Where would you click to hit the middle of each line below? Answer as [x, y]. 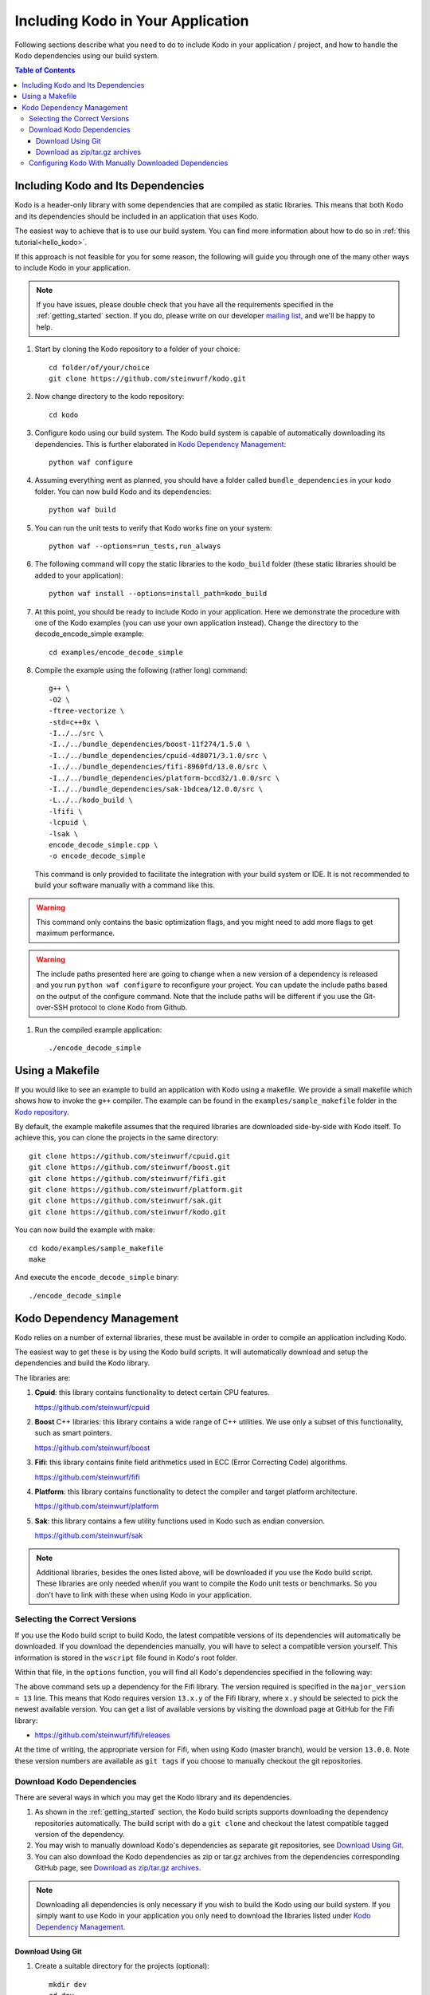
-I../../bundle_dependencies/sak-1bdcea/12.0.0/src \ [156, 789]
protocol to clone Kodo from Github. [129, 1007]
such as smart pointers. [73, 1433]
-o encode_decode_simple [97, 856]
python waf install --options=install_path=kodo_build [158, 594]
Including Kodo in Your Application [132, 21]
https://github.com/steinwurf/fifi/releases [102, 1735]
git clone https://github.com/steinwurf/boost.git [130, 1167]
